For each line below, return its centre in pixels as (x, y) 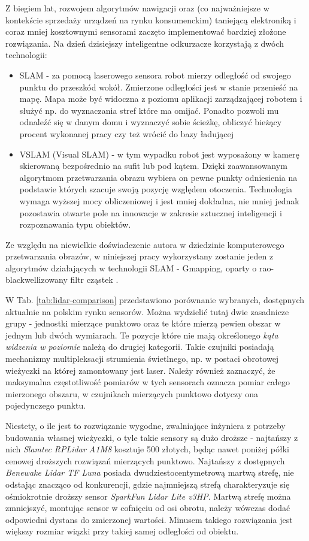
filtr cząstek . (94, 279)
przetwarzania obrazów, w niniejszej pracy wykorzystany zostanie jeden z (140, 256)
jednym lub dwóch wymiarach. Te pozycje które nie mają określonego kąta (142, 335)
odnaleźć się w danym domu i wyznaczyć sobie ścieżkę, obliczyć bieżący (151, 122)
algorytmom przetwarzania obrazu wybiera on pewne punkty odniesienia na (158, 177)
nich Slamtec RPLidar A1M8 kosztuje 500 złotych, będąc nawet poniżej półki (147, 449)
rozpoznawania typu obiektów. (75, 224)
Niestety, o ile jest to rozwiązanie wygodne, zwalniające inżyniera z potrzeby (146, 425)
